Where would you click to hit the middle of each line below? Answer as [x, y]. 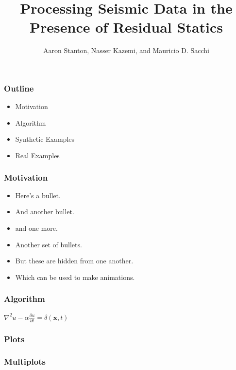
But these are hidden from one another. [74, 261]
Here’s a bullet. [38, 195]
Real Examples [37, 155]
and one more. [36, 228]
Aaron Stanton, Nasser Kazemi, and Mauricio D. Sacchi [126, 50]
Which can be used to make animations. [75, 277]
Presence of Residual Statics [126, 27]
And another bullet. [45, 212]
